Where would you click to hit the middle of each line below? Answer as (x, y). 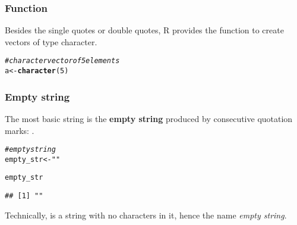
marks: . (20, 130)
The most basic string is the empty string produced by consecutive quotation (149, 118)
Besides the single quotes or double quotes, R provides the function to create (144, 30)
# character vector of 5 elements (62, 61)
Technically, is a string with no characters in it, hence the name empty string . (146, 215)
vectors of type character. (51, 41)
